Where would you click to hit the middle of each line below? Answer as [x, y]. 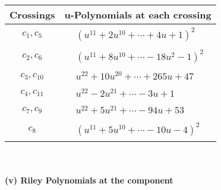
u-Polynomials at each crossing [138, 15]
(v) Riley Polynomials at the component [89, 180]
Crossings [32, 15]
